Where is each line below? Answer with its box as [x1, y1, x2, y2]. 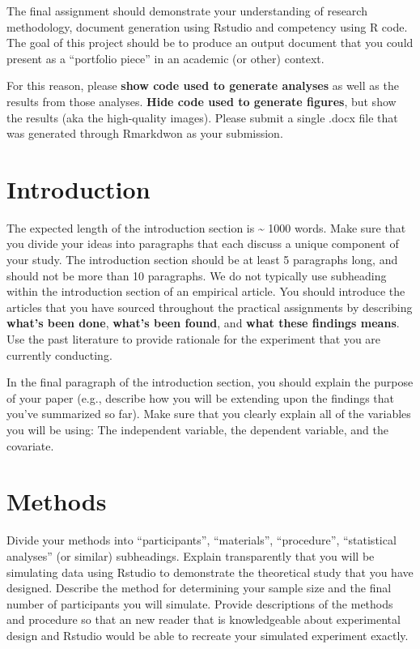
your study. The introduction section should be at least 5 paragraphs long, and [6, 251, 398, 268]
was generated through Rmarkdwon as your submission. [6, 125, 283, 142]
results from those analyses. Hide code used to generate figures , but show [6, 92, 397, 109]
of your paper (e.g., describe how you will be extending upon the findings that [6, 389, 395, 406]
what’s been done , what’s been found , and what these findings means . [6, 314, 400, 331]
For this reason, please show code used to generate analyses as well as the [6, 77, 399, 94]
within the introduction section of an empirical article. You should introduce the [6, 283, 405, 300]
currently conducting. [6, 346, 112, 363]
